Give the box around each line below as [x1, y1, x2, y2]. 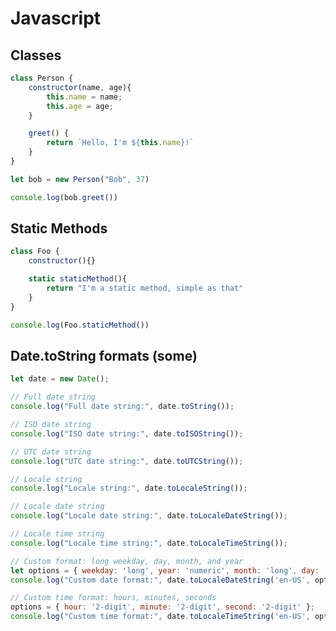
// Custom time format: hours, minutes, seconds [10, 593, 217, 603]
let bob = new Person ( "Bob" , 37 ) [10, 174, 150, 184]
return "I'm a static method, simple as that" [46, 283, 244, 294]
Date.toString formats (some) [10, 347, 198, 364]
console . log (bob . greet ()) [10, 192, 118, 202]
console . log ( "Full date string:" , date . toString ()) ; [10, 402, 235, 412]
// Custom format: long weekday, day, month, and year [10, 556, 244, 566]
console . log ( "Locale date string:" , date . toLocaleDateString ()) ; [10, 511, 288, 521]
